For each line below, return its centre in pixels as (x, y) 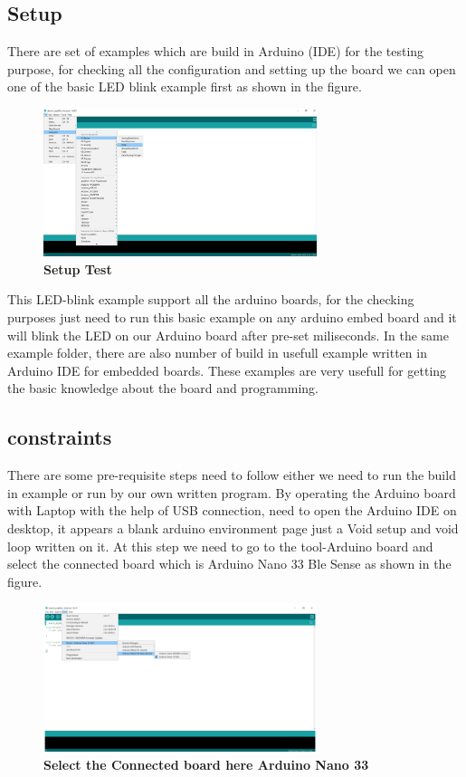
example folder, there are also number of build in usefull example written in (217, 353)
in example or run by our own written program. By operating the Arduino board (232, 492)
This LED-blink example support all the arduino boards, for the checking (211, 299)
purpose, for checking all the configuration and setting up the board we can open (232, 68)
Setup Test (78, 269)
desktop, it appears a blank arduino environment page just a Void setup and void (233, 528)
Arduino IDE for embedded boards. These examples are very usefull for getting (227, 370)
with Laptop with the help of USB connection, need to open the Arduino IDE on (232, 510)
